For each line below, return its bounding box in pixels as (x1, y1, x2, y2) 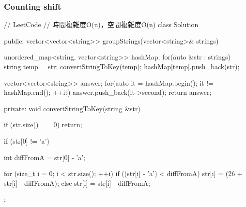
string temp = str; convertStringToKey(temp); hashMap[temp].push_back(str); (4, 61, 240, 71)
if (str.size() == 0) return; (4, 119, 82, 130)
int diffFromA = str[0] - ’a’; (4, 152, 85, 162)
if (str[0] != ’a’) (4, 135, 49, 146)
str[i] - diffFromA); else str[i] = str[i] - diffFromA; (4, 177, 150, 188)
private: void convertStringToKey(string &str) (4, 103, 140, 113)
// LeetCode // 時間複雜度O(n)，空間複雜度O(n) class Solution (4, 19, 199, 30)
